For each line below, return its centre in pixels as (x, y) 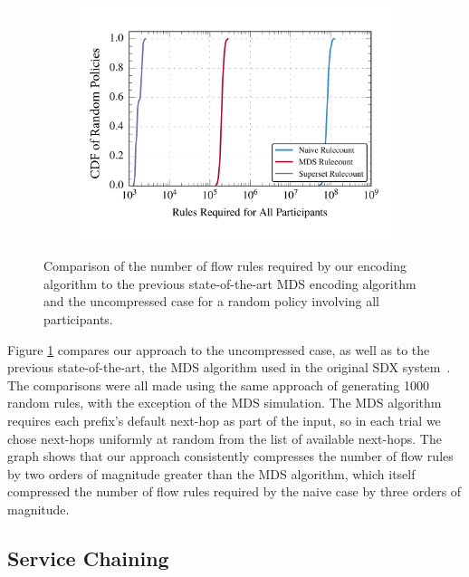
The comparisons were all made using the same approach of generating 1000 (218, 385)
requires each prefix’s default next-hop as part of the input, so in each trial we (224, 420)
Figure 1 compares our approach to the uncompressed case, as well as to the (219, 349)
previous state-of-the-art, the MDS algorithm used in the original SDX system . (229, 367)
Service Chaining (88, 558)
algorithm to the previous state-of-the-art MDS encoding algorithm (230, 283)
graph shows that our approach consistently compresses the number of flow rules (230, 456)
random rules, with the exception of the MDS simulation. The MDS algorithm (225, 403)
